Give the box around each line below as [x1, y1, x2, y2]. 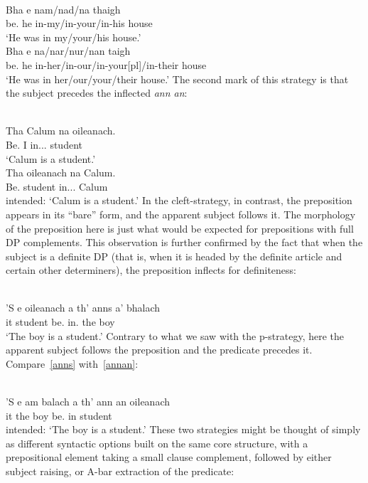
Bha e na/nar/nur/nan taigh [6, 43, 131, 58]
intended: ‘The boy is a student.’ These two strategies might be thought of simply [6, 422, 361, 437]
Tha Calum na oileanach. [6, 123, 116, 138]
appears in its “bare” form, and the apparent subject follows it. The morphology [6, 206, 356, 221]
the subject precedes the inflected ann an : [6, 85, 188, 100]
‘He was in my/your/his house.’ [6, 29, 141, 44]
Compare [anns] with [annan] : [6, 356, 139, 371]
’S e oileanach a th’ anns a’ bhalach [6, 300, 161, 315]
